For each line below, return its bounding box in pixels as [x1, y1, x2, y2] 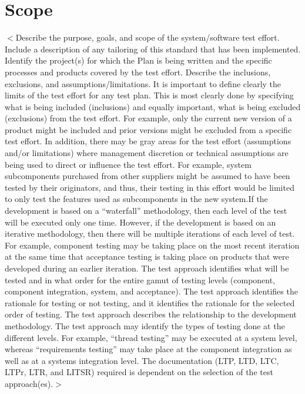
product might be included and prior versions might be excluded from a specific [5, 123, 292, 135]
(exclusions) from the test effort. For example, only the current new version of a [5, 112, 292, 124]
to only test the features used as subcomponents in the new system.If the [5, 193, 268, 205]
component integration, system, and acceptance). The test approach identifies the [5, 285, 298, 297]
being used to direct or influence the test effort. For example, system [5, 158, 252, 170]
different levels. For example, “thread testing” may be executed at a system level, [5, 331, 297, 343]
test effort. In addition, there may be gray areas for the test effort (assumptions [5, 135, 291, 147]
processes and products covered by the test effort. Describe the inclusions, [5, 65, 271, 78]
